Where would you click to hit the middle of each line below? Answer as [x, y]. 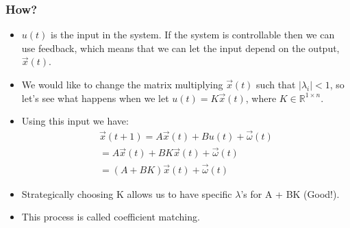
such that [276, 84]
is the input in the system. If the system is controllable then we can [193, 35]
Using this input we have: [75, 121]
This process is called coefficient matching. [111, 217]
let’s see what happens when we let [95, 98]
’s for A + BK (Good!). [290, 193]
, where [261, 98]
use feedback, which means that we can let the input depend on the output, [180, 48]
